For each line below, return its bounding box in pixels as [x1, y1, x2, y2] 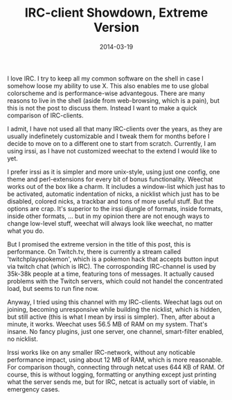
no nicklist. [7, 335, 38, 343]
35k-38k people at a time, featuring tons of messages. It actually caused [7, 269, 215, 278]
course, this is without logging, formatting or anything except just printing [7, 370, 217, 378]
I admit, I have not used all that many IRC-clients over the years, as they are [7, 124, 223, 133]
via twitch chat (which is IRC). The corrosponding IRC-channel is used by [7, 262, 217, 270]
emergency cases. [7, 385, 60, 393]
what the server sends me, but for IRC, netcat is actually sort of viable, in [7, 377, 215, 386]
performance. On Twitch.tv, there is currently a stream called [7, 247, 181, 256]
